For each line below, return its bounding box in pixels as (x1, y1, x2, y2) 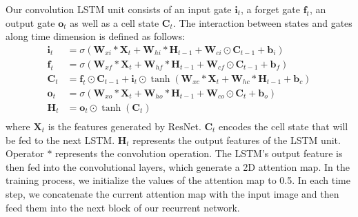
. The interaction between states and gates (172, 15, 352, 30)
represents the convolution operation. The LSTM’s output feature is (55, 146, 343, 161)
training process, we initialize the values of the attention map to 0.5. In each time (6, 173, 350, 187)
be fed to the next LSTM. (6, 132, 115, 147)
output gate (6, 15, 55, 30)
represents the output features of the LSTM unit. (132, 132, 341, 147)
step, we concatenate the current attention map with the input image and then (6, 186, 339, 200)
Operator (6, 146, 44, 161)
